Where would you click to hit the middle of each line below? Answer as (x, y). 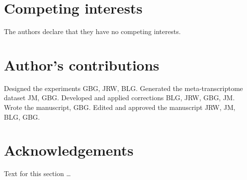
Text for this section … (37, 173)
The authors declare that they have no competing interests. (92, 31)
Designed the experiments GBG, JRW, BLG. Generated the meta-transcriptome (123, 88)
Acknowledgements (69, 150)
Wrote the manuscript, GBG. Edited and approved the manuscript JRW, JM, (120, 107)
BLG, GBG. (22, 117)
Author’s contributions (82, 64)
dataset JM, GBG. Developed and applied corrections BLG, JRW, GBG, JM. (119, 98)
